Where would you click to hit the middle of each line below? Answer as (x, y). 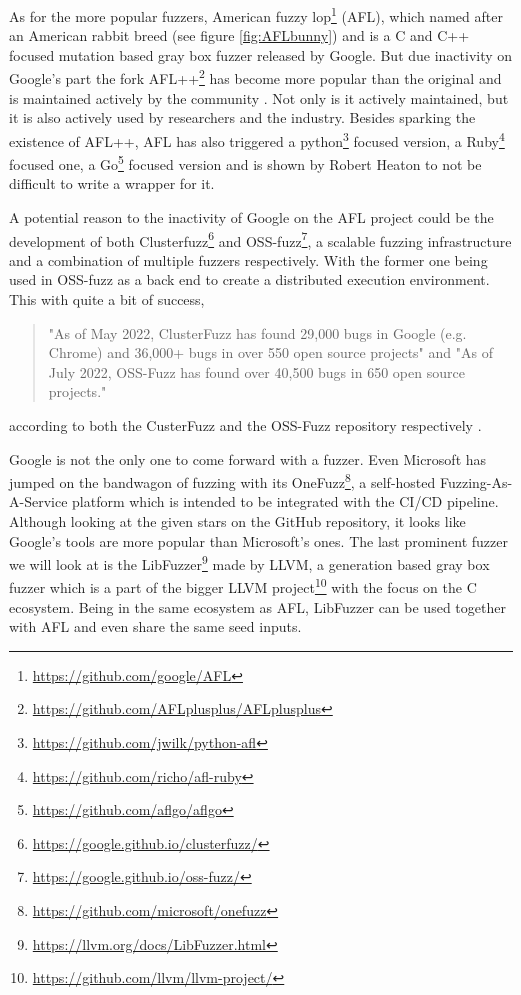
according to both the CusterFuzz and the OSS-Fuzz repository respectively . (245, 424)
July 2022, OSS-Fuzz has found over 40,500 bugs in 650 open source (256, 371)
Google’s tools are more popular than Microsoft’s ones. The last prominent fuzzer (258, 540)
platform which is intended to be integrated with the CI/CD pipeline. (285, 501)
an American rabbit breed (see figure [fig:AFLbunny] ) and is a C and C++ (239, 35)
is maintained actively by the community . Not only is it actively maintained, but (259, 97)
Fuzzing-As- (476, 481)
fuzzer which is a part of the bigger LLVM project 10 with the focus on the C (243, 586)
